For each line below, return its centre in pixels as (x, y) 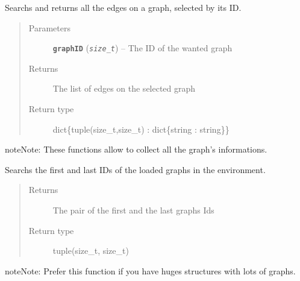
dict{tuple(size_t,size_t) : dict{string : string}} (141, 129)
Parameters (49, 27)
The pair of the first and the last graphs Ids (133, 210)
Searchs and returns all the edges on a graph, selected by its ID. (123, 7)
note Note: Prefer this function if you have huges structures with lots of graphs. (150, 270)
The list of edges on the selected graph (124, 88)
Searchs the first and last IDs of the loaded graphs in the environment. (135, 169)
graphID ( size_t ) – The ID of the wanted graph (142, 48)
